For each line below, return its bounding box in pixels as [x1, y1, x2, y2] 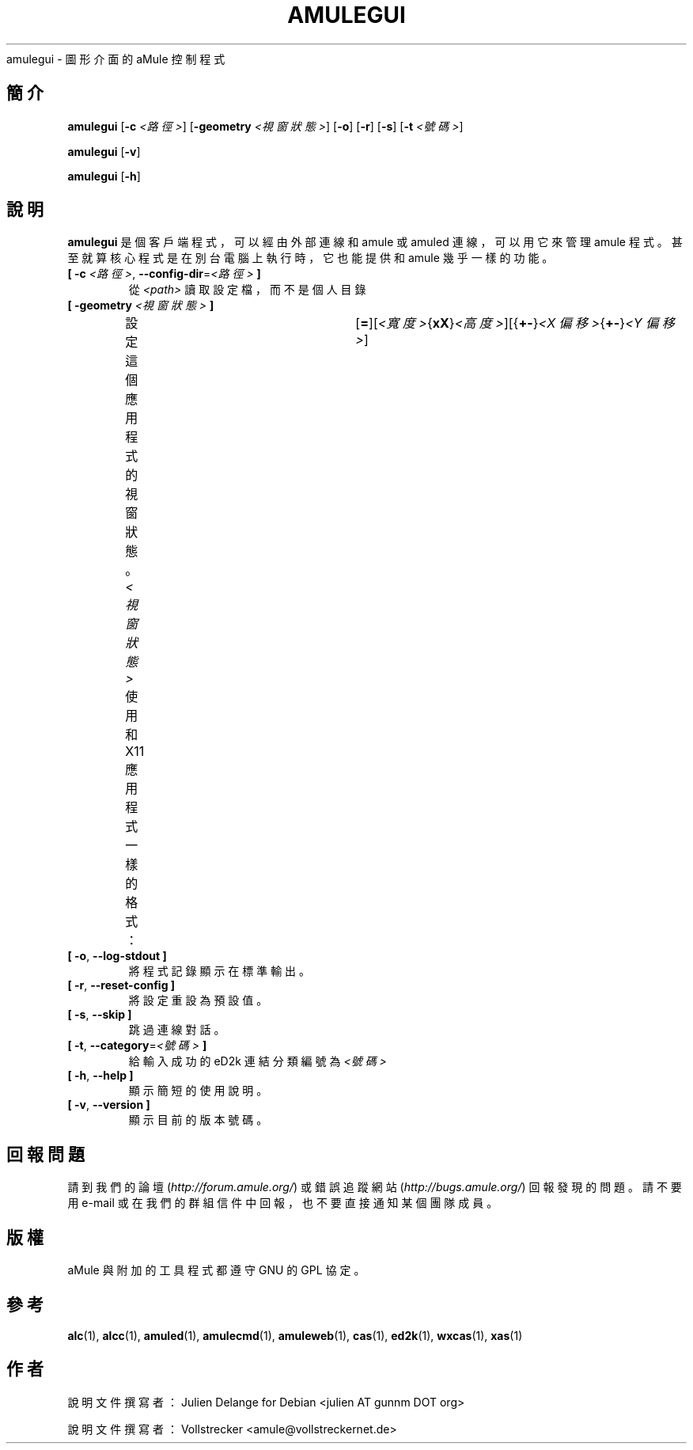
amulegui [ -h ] [67, 169, 141, 183]
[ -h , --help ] [67, 1069, 134, 1083]
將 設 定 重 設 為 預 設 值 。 [128, 993, 268, 1008]
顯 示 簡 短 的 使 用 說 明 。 [128, 1084, 268, 1098]
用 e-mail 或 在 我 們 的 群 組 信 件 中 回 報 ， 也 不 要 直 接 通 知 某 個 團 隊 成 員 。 [67, 1196, 498, 1210]
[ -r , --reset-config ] [67, 978, 176, 993]
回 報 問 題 [6, 1144, 85, 1164]
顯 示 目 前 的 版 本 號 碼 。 [128, 1113, 268, 1127]
